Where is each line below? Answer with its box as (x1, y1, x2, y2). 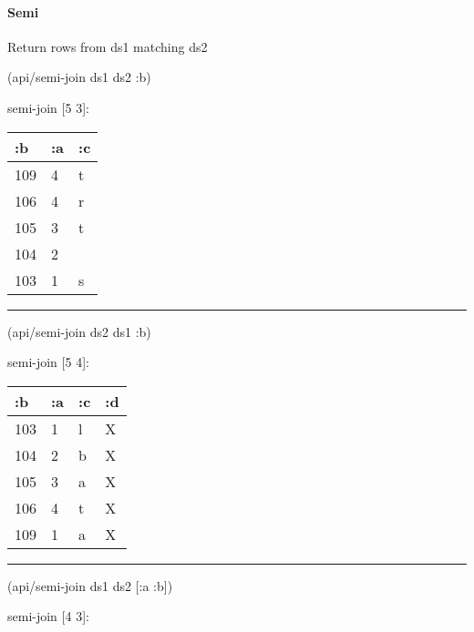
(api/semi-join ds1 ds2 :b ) (7, 67, 151, 87)
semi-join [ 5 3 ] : (7, 97, 89, 117)
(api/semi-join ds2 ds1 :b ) (7, 321, 151, 341)
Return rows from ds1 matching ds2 (7, 36, 208, 56)
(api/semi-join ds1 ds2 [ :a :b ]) (7, 576, 173, 595)
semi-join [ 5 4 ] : (7, 352, 89, 372)
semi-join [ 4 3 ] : (7, 607, 89, 626)
